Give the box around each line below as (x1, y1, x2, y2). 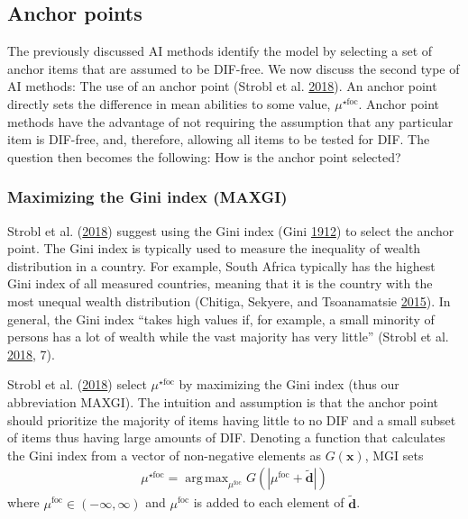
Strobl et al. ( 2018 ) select (7, 375, 147, 394)
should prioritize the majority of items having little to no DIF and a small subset (7, 410, 456, 429)
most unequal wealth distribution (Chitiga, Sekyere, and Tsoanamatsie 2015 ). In (7, 291, 451, 310)
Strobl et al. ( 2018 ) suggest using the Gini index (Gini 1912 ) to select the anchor (7, 221, 454, 240)
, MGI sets (364, 445, 424, 464)
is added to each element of (193, 493, 344, 512)
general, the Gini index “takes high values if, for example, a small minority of (7, 309, 435, 328)
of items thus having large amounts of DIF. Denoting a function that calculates (7, 428, 445, 447)
